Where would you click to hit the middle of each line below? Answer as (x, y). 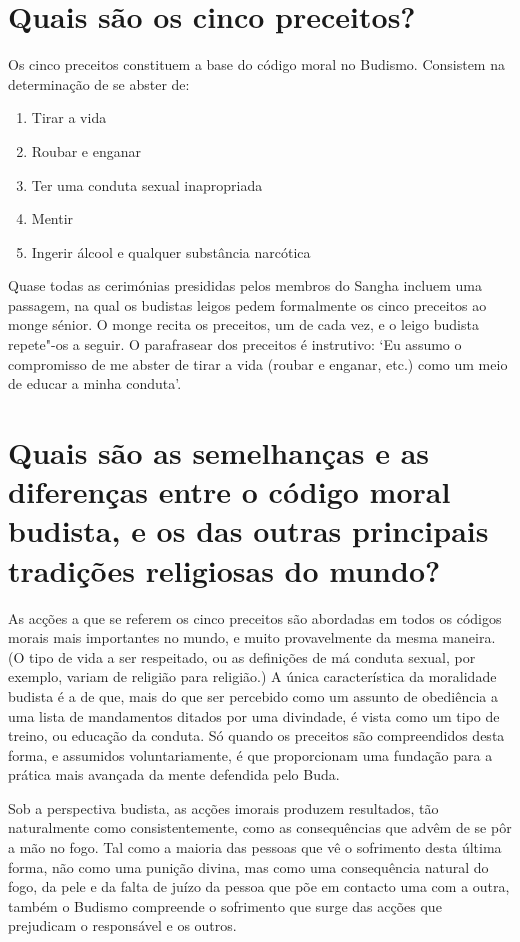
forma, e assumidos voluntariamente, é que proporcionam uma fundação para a (250, 754)
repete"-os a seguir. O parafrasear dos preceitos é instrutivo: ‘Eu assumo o (235, 344)
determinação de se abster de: (99, 83)
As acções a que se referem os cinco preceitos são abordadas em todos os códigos (255, 617)
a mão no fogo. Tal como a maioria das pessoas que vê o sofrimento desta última (255, 847)
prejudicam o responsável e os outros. (122, 925)
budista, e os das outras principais (248, 530)
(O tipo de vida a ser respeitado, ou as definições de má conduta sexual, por (242, 656)
